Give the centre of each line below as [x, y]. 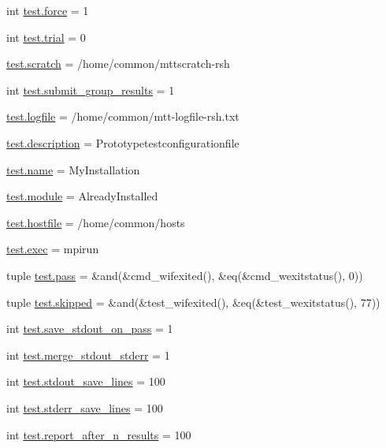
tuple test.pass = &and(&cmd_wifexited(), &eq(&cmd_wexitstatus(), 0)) [185, 275]
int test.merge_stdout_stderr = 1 [88, 355]
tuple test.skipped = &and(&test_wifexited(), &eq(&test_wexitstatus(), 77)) [193, 302]
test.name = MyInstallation [73, 169]
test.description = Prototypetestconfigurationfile [123, 142]
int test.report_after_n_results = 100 [99, 434]
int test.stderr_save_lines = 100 [85, 407]
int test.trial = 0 [46, 37]
